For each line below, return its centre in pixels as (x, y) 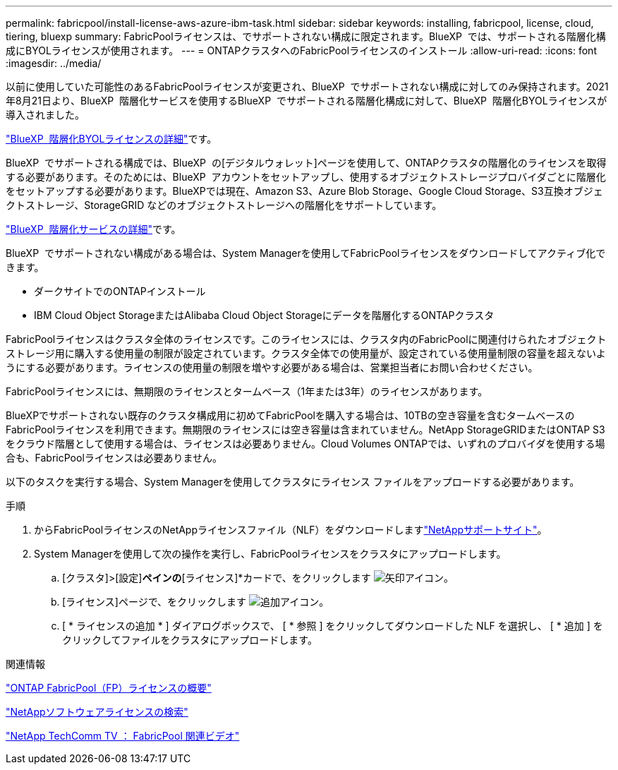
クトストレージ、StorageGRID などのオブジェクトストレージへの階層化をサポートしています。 (224, 205)
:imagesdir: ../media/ (54, 63)
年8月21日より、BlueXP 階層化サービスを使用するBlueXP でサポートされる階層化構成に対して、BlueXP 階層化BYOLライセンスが (307, 101)
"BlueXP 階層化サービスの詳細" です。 (93, 229)
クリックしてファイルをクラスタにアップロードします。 (190, 640)
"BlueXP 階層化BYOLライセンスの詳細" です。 (111, 139)
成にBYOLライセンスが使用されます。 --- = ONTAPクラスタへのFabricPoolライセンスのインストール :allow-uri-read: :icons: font (301, 50)
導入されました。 (45, 115)
